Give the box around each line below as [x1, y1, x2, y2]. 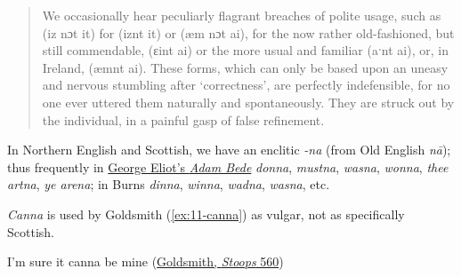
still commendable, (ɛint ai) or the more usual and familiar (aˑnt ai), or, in [42, 41, 449, 59]
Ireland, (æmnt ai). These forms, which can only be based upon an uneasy [42, 58, 449, 76]
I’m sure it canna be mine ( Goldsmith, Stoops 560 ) [7, 252, 284, 271]
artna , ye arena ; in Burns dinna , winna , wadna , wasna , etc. [7, 175, 330, 194]
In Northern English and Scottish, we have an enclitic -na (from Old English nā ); [7, 140, 451, 159]
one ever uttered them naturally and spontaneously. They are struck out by [42, 92, 455, 111]
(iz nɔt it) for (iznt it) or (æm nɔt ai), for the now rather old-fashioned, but [42, 23, 455, 42]
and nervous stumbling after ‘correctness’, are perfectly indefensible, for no [42, 75, 450, 94]
